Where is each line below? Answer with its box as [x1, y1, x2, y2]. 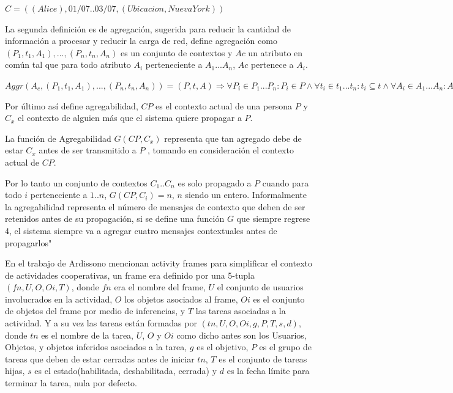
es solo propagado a [178, 176, 252, 189]
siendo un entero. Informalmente [185, 188, 307, 201]
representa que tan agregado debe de [164, 131, 302, 144]
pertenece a [250, 58, 294, 71]
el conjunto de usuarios [217, 281, 304, 293]
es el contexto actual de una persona [155, 99, 293, 112]
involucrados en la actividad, [5, 292, 113, 305]
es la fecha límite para [226, 364, 310, 377]
